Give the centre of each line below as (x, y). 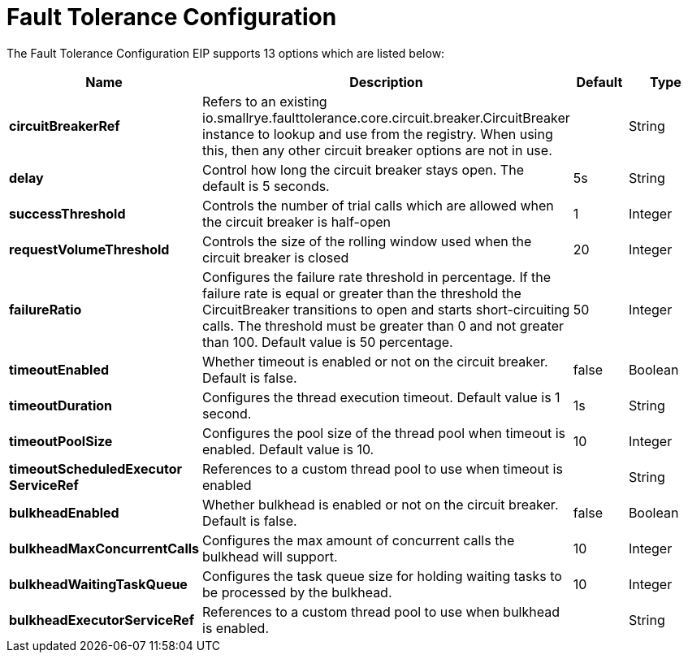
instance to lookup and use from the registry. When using (378, 134)
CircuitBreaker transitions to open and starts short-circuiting (386, 309)
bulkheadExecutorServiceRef (102, 620)
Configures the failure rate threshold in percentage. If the (377, 277)
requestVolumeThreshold (89, 249)
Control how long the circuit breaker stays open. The (363, 169)
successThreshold (67, 213)
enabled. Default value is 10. (288, 449)
